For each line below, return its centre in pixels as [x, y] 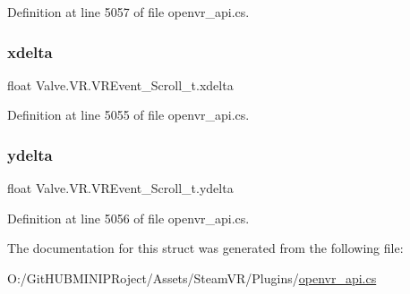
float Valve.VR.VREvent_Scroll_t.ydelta [120, 188]
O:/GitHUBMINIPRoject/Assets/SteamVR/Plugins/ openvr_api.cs [192, 278]
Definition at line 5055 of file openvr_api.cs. [128, 115]
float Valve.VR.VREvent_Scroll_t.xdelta [120, 84]
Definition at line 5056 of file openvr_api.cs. [128, 218]
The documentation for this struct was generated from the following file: [205, 248]
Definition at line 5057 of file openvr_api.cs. [128, 12]
